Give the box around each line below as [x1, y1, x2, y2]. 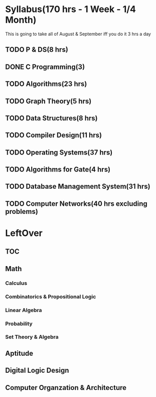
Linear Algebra [5, 306, 42, 313]
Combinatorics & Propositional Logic [5, 293, 96, 300]
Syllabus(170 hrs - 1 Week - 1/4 [5, 4, 136, 15]
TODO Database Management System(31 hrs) [5, 182, 150, 191]
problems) [5, 207, 39, 216]
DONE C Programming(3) [5, 62, 85, 71]
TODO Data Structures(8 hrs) [5, 114, 98, 122]
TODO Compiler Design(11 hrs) [5, 131, 102, 139]
